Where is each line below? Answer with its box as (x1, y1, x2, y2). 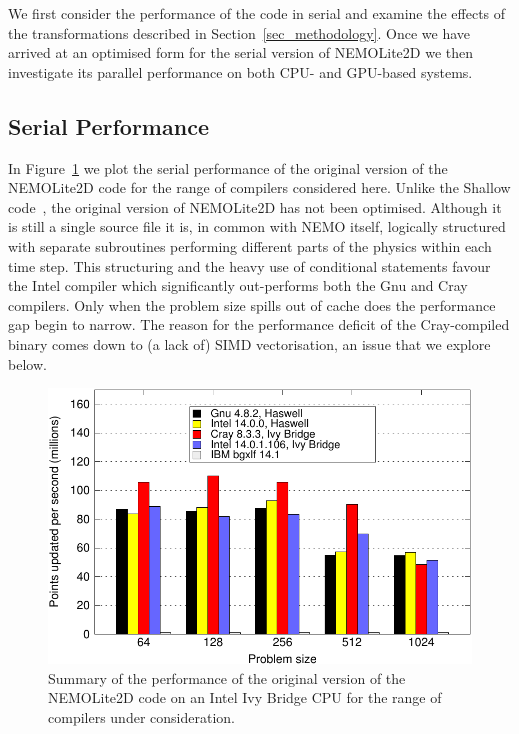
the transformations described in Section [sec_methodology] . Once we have (8, 22, 471, 43)
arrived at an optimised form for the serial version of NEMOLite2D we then (8, 42, 473, 63)
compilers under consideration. (48, 707, 235, 728)
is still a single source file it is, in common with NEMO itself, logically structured (8, 216, 506, 237)
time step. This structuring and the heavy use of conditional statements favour (8, 255, 491, 276)
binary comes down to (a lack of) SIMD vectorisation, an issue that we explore (8, 333, 491, 354)
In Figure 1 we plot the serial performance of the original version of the (8, 157, 448, 178)
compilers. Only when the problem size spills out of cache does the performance (8, 294, 496, 315)
